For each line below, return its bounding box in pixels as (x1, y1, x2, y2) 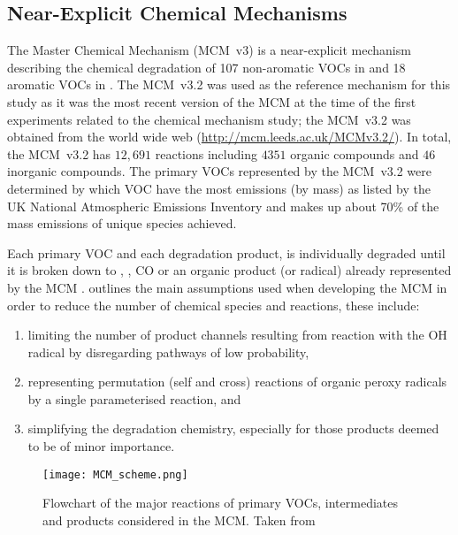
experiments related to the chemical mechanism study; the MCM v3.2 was (7, 110, 411, 128)
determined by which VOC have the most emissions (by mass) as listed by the (7, 179, 431, 197)
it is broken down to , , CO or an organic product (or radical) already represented (7, 261, 452, 279)
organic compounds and (290, 144, 419, 163)
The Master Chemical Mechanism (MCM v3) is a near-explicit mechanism (7, 41, 411, 59)
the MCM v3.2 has (7, 144, 111, 163)
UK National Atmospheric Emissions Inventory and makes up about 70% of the (7, 196, 439, 215)
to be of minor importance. (27, 437, 175, 455)
